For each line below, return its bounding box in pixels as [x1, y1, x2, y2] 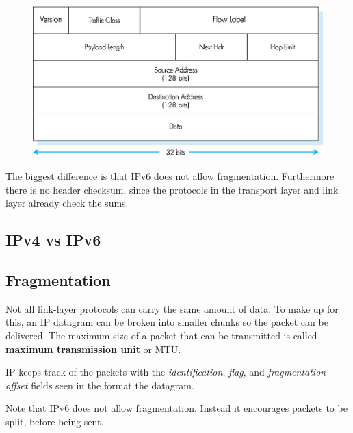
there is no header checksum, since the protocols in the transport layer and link [5, 182, 339, 196]
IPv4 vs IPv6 [5, 229, 101, 250]
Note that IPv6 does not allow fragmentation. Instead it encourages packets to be [5, 401, 348, 415]
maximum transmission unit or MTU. [5, 341, 181, 356]
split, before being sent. [5, 414, 104, 428]
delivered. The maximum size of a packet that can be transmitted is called [5, 328, 317, 342]
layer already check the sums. [5, 196, 129, 210]
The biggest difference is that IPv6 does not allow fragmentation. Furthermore [5, 169, 335, 183]
